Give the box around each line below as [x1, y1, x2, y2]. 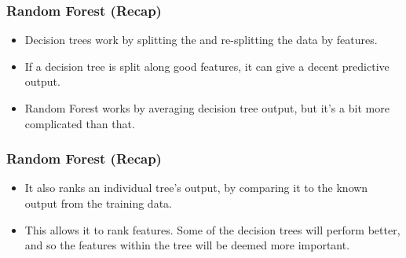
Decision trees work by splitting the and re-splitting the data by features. [24, 31, 378, 48]
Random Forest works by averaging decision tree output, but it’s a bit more [24, 100, 390, 116]
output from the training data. [24, 195, 172, 211]
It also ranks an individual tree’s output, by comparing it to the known [24, 179, 368, 196]
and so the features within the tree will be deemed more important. [24, 237, 350, 253]
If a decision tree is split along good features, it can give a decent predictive [24, 57, 390, 74]
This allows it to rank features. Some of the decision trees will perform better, [24, 221, 401, 238]
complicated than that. [24, 115, 135, 131]
